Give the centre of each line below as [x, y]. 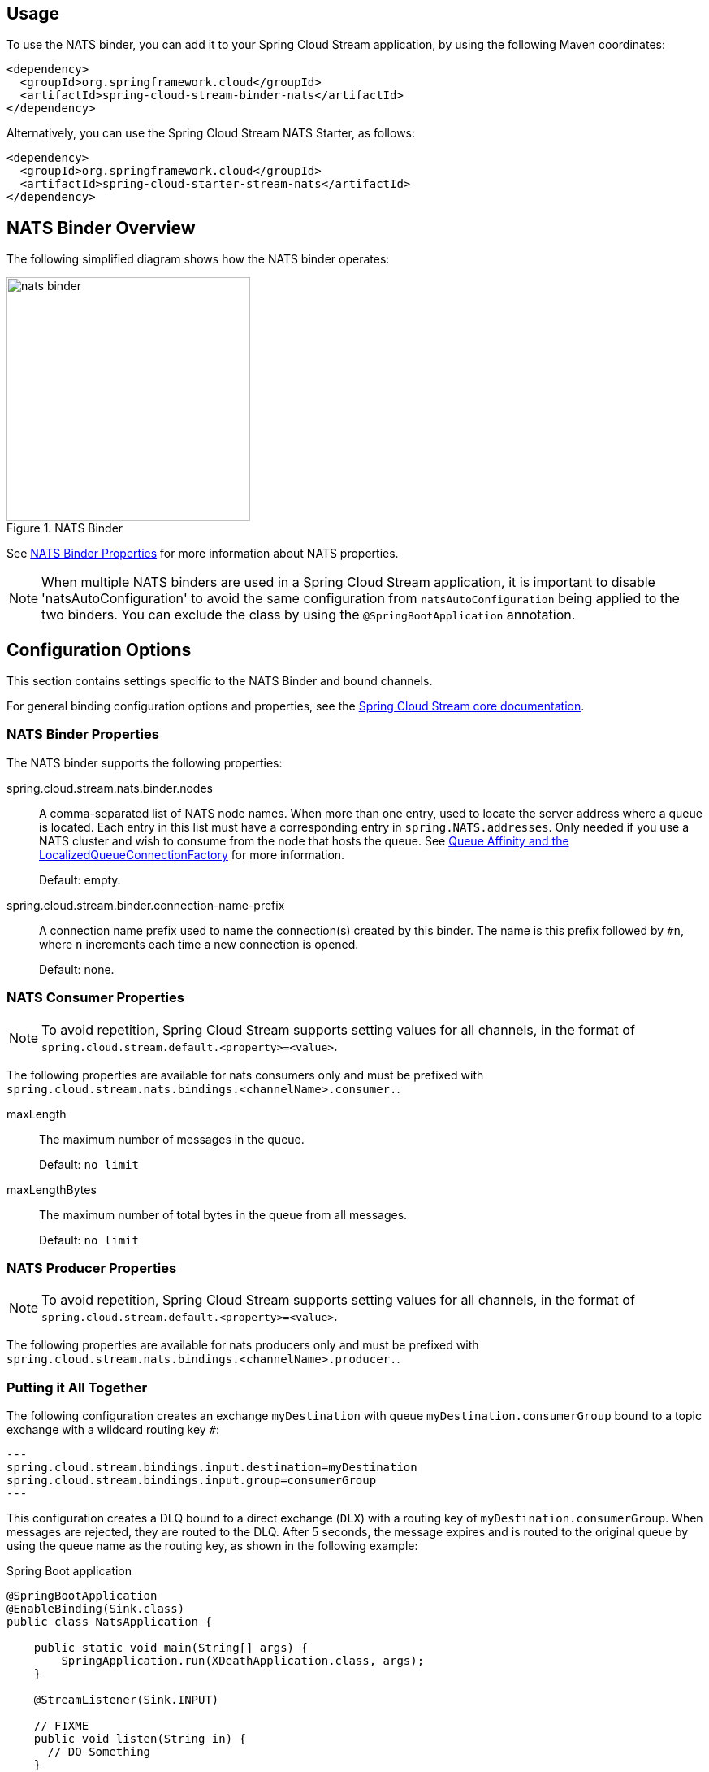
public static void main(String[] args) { [171, 1648]
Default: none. [77, 969]
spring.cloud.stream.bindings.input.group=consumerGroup [192, 1481]
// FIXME [61, 1726]
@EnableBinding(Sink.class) [96, 1609]
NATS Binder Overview [101, 228]
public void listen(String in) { [140, 1739]
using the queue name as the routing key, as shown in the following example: [212, 1546]
